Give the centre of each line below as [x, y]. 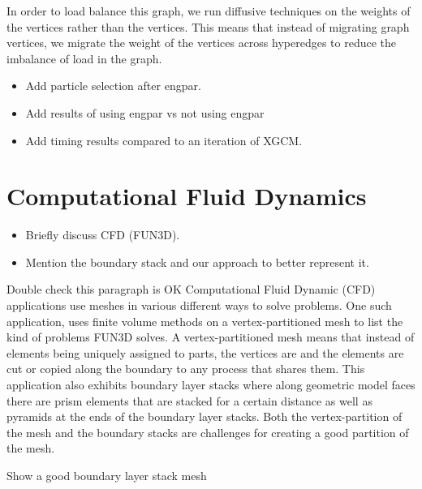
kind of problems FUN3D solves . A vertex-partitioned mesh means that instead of [211, 337]
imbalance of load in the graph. [84, 58]
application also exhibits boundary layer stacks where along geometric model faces [211, 385]
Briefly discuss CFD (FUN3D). [103, 235]
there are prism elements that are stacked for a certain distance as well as [189, 400]
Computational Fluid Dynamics [187, 196]
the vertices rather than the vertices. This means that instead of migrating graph [208, 26]
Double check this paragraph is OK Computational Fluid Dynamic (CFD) [191, 289]
